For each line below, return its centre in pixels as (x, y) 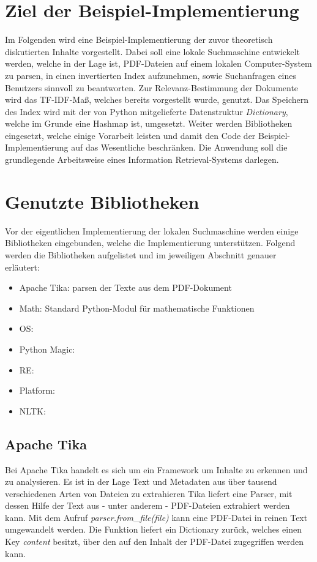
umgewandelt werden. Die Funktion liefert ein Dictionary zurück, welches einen (153, 529)
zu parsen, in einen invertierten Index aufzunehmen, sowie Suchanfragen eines (151, 75)
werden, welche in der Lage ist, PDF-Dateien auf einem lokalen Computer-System (158, 63)
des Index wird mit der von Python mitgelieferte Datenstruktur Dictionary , (147, 111)
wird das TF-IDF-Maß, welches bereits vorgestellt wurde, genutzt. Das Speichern (157, 99)
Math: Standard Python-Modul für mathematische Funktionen (137, 308)
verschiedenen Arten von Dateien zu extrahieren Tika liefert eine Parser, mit (149, 493)
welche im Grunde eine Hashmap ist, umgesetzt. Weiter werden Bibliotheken (149, 123)
